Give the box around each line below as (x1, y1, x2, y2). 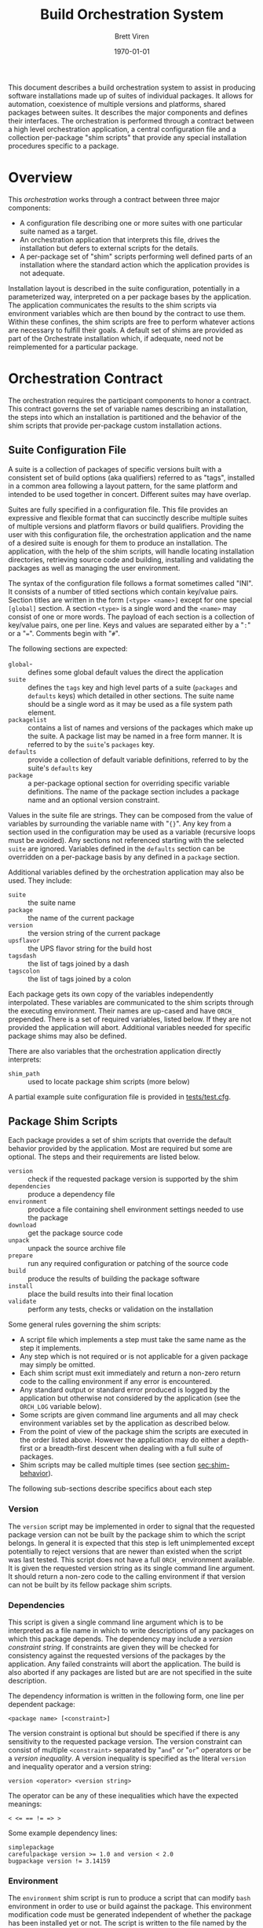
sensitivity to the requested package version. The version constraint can (8, 1737, 243, 1746)
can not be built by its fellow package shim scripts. (8, 1580, 173, 1589)
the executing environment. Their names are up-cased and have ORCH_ (8, 1006, 236, 1015)
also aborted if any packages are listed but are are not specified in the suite (8, 1668, 253, 1677)
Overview (8, 169, 73, 186)
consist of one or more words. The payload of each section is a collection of (8, 612, 255, 621)
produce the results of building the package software (27, 1274, 200, 1283)
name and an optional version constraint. (27, 795, 160, 804)
